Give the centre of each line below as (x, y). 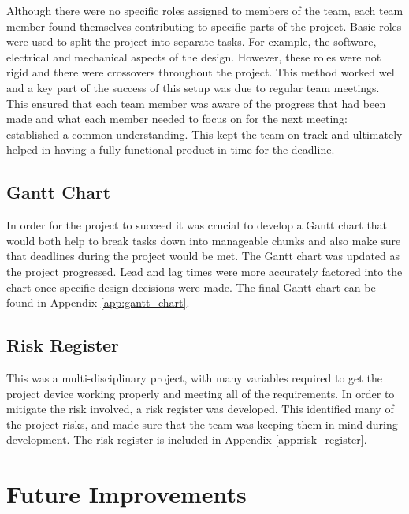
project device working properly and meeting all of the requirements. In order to (201, 393)
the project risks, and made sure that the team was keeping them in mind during (202, 424)
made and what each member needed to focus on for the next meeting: (177, 119)
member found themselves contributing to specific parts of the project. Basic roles (204, 26)
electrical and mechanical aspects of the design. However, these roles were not (194, 56)
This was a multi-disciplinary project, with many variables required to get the (194, 377)
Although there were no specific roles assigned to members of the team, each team (205, 10)
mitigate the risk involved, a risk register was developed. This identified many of (200, 409)
